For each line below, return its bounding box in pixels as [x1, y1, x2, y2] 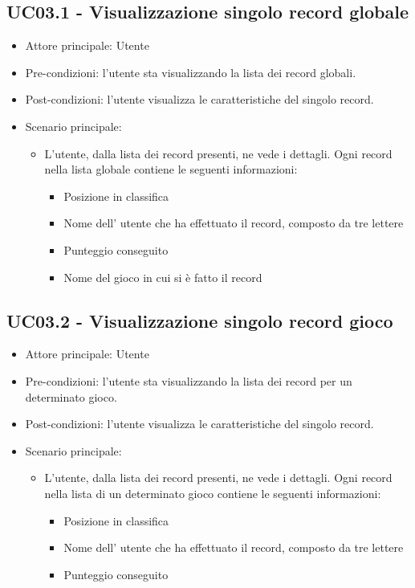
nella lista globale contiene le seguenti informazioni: [44, 161, 298, 178]
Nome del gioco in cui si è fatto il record [63, 268, 262, 285]
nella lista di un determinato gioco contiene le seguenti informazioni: [44, 484, 381, 501]
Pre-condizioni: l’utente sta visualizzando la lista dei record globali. [25, 63, 356, 80]
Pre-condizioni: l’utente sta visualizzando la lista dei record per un [25, 372, 352, 389]
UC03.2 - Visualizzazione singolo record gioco [6, 308, 393, 333]
